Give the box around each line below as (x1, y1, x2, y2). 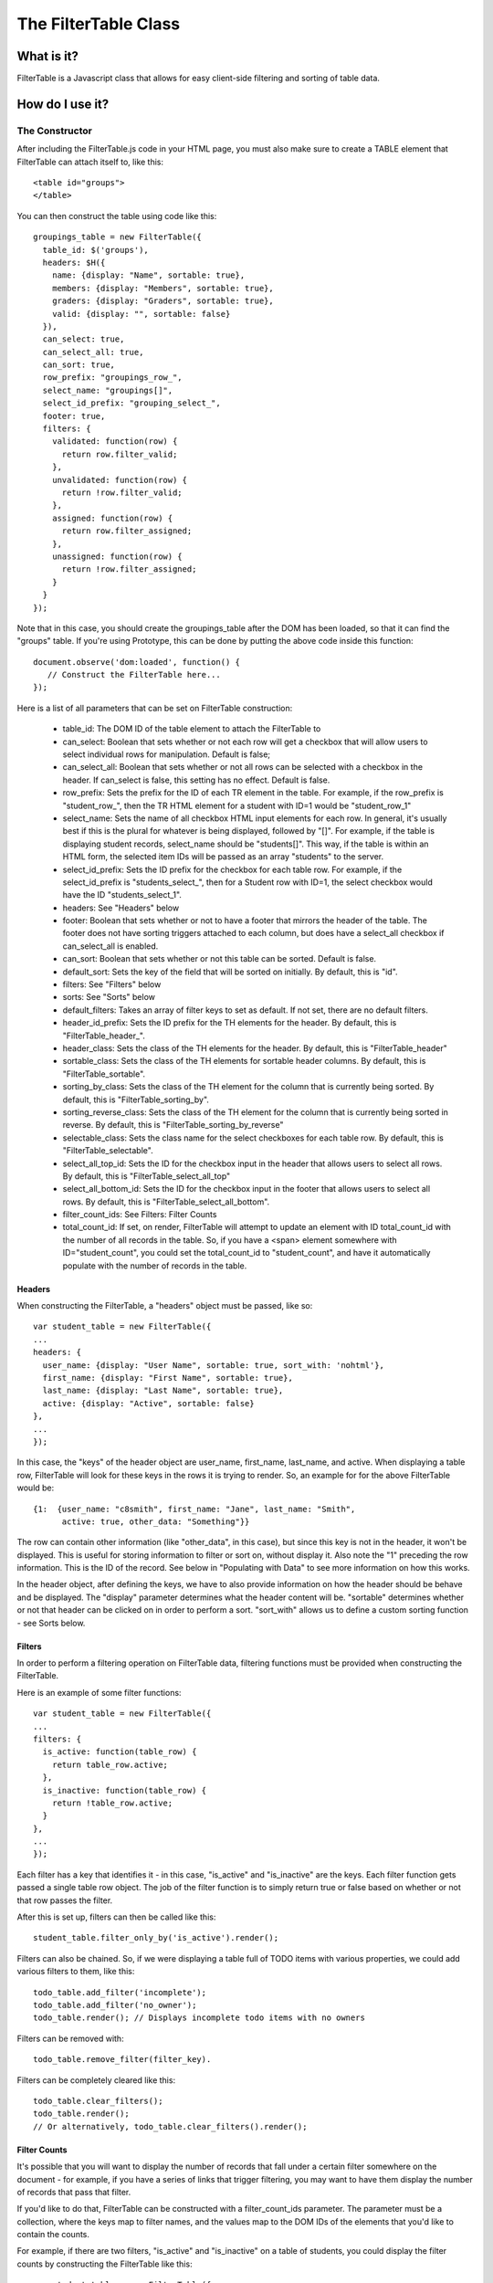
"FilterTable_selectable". (62, 1145, 154, 1156)
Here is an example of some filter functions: (16, 1687, 182, 1698)
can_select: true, (42, 334, 125, 344)
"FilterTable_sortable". (62, 1068, 146, 1079)
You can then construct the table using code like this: (16, 210, 217, 221)
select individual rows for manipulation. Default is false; (62, 749, 271, 760)
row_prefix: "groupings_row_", (42, 373, 183, 383)
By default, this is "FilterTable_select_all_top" (62, 1170, 231, 1182)
